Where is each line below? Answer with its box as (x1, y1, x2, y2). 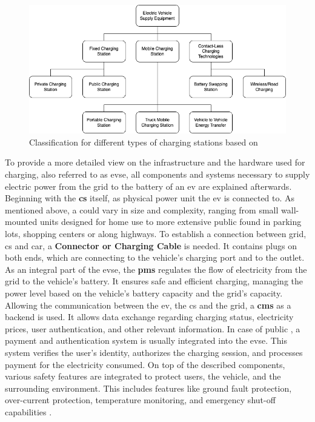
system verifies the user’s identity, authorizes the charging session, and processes (5, 346, 303, 358)
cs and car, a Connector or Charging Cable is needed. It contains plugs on (5, 239, 297, 252)
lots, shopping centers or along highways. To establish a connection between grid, (5, 227, 307, 240)
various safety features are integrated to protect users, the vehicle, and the (5, 370, 281, 383)
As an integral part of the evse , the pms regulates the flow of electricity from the (5, 263, 307, 275)
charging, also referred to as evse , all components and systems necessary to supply (5, 168, 310, 181)
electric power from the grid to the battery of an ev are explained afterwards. (5, 179, 292, 192)
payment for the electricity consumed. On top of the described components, (5, 358, 285, 370)
